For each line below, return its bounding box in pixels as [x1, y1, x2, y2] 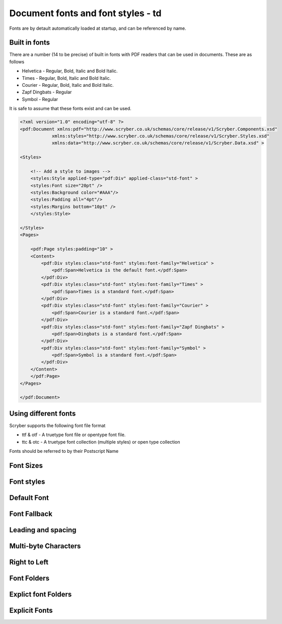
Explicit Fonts [9, 606, 53, 615]
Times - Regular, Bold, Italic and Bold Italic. [22, 75, 111, 81]
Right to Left [9, 558, 49, 566]
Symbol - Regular [22, 96, 58, 102]
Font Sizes [9, 461, 43, 470]
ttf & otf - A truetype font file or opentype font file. [22, 432, 126, 438]
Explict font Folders [9, 590, 72, 599]
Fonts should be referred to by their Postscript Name [9, 448, 119, 454]
